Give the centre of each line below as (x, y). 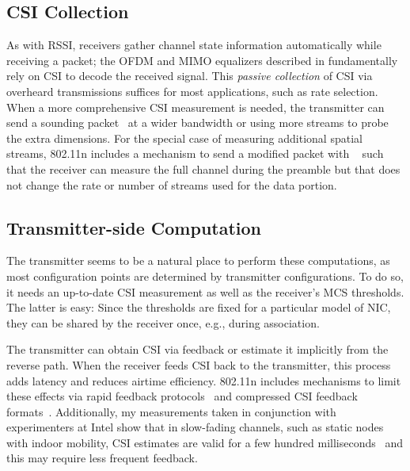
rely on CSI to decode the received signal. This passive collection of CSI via (190, 76)
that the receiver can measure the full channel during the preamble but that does (203, 168)
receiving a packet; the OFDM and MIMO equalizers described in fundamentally (202, 60)
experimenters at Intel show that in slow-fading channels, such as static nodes (195, 427)
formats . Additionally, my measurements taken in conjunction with (171, 411)
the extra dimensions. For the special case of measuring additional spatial (184, 138)
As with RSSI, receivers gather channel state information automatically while (194, 45)
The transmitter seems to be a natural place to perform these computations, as (198, 260)
